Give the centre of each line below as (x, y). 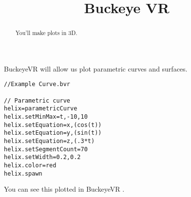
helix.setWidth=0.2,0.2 (42, 157)
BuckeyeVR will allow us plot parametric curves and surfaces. (96, 68)
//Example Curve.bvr (37, 84)
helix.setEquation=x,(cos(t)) (53, 125)
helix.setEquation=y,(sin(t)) (53, 133)
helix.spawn (23, 173)
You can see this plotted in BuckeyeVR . (64, 189)
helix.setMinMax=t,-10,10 (46, 117)
